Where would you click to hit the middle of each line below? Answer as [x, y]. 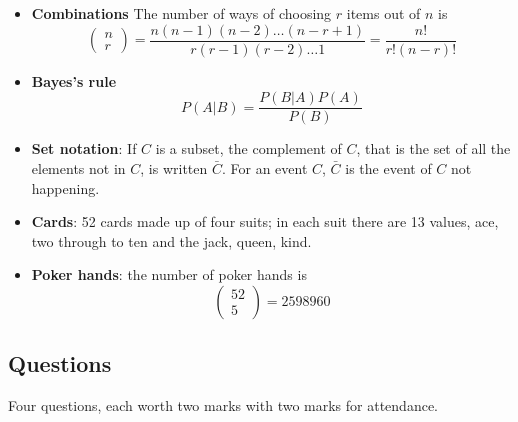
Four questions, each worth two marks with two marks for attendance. [223, 405]
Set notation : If [84, 148]
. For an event [264, 167]
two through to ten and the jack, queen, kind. [171, 240]
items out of [383, 13]
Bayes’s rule [74, 80]
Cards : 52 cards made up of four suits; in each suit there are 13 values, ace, [265, 221]
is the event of [388, 167]
